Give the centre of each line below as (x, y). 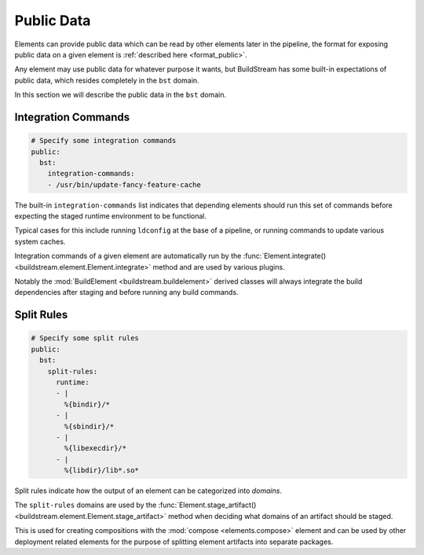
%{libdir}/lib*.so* (101, 470)
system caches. (40, 241)
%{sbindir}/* (89, 426)
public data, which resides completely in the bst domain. (107, 80)
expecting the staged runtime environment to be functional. (111, 216)
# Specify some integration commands (104, 141)
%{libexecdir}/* (95, 448)
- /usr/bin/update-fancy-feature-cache (124, 184)
